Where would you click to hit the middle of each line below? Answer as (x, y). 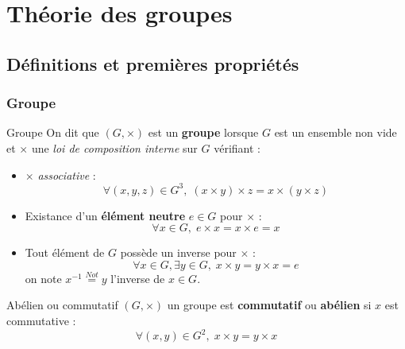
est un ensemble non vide (336, 132)
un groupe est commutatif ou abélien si (269, 305)
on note (43, 278)
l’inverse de (138, 278)
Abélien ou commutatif (62, 305)
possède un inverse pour (178, 252)
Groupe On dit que (53, 132)
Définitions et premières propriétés (153, 63)
